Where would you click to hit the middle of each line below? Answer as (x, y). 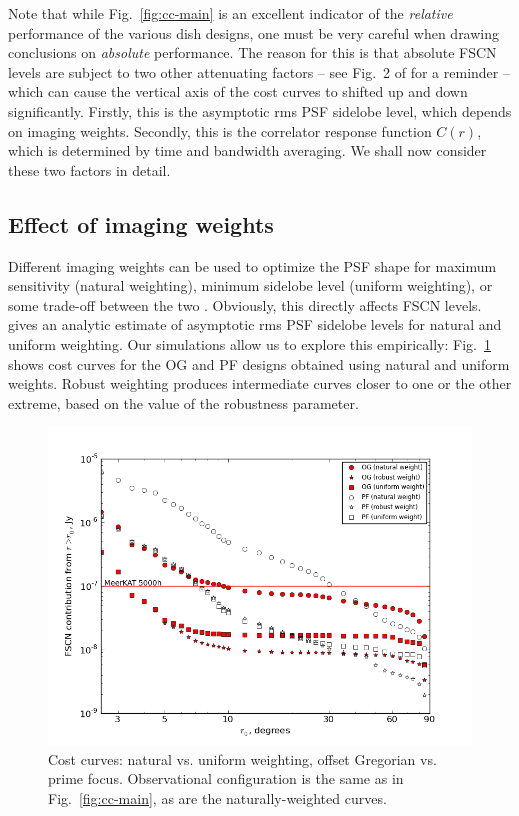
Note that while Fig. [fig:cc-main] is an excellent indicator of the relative (230, 13)
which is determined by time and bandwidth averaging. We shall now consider (247, 150)
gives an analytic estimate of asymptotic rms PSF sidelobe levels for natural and (255, 324)
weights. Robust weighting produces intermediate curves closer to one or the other (260, 383)
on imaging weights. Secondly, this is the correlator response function (220, 130)
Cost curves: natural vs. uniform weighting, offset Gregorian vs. (242, 758)
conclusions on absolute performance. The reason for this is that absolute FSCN (252, 52)
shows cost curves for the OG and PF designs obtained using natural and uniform (259, 363)
